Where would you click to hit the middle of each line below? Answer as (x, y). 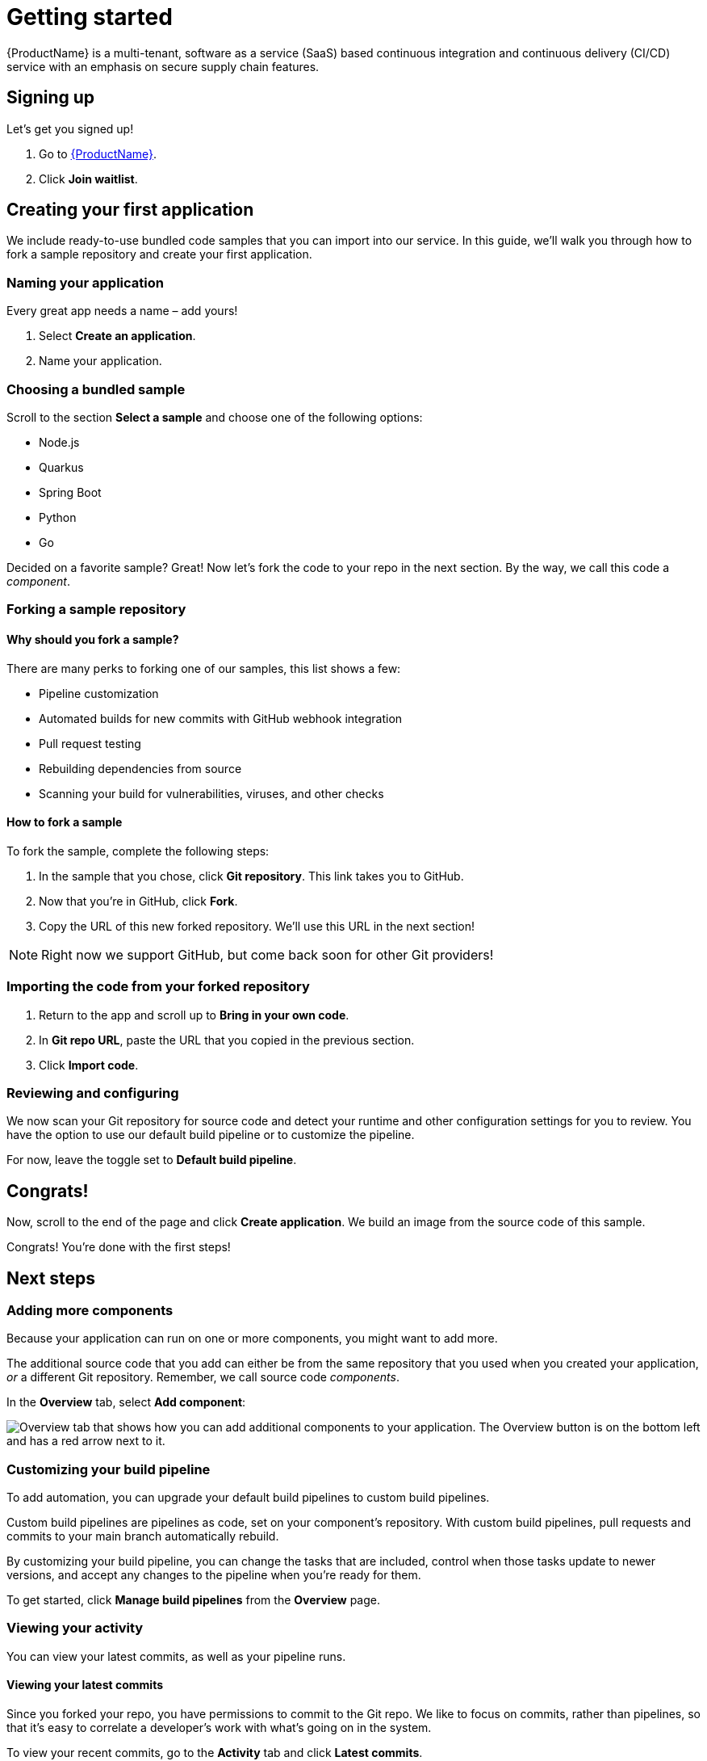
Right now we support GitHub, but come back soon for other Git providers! (268, 954)
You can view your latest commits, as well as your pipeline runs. (176, 1656)
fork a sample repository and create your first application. (159, 254)
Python (58, 517)
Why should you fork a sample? (93, 639)
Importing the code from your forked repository (158, 987)
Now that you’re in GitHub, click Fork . (138, 901)
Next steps (51, 1278)
